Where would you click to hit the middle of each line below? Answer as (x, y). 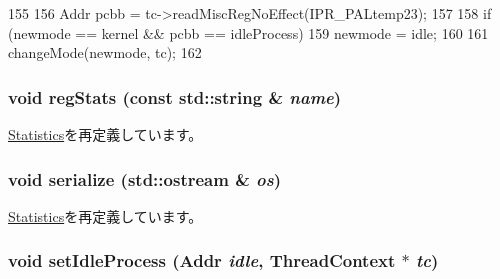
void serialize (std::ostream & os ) (145, 178)
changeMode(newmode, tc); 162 (105, 52)
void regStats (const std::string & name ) (175, 96)
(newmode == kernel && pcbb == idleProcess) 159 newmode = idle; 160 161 (248, 32)
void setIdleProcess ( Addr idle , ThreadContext (202, 260)
